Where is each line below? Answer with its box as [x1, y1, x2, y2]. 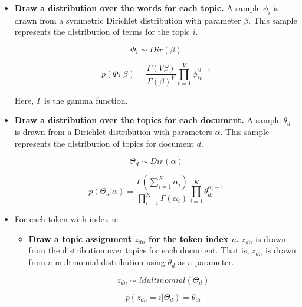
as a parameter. [178, 256, 234, 268]
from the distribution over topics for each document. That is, [28, 244, 250, 256]
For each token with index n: [14, 213, 119, 225]
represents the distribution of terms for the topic [14, 25, 191, 38]
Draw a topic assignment [28, 232, 132, 245]
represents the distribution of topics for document [14, 137, 195, 149]
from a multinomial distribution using [28, 256, 165, 268]
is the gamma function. [44, 94, 128, 106]
